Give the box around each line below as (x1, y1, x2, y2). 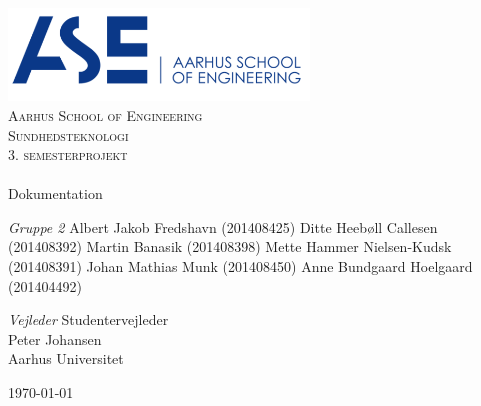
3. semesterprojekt (8, 144, 128, 165)
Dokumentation (8, 183, 103, 204)
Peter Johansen (8, 328, 102, 349)
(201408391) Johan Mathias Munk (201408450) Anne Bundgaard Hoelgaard (8, 256, 473, 277)
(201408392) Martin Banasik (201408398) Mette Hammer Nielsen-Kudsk (8, 236, 452, 257)
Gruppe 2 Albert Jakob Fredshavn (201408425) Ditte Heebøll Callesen (8, 216, 438, 237)
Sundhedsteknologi (8, 124, 129, 145)
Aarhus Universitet (8, 348, 124, 369)
